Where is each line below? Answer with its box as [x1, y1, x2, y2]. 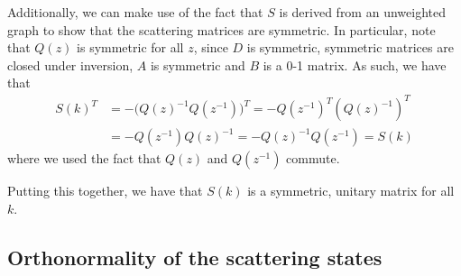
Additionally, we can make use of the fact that [7, 3, 263, 21]
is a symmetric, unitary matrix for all [247, 181, 455, 200]
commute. [286, 149, 340, 168]
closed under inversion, [7, 55, 134, 74]
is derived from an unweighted [279, 3, 446, 21]
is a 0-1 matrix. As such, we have [263, 55, 447, 74]
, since [193, 38, 228, 57]
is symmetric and [150, 55, 245, 74]
